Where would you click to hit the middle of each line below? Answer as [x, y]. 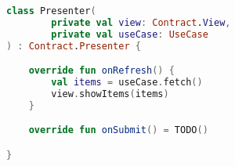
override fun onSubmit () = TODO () [118, 130]
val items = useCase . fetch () [127, 83]
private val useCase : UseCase [130, 34]
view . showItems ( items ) [110, 94]
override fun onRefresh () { [101, 71]
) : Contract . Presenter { [74, 46]
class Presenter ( [51, 11]
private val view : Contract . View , [141, 22]
